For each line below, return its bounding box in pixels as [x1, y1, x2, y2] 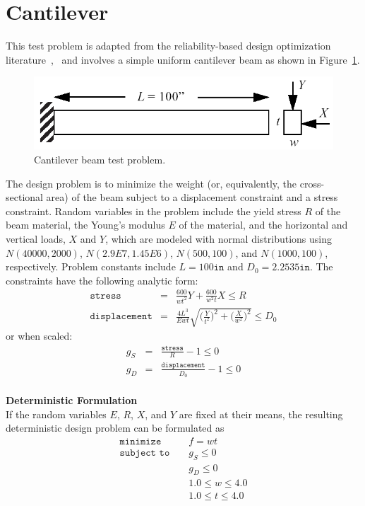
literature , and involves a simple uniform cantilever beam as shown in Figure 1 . [6, 52, 360, 67]
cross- [299, 176, 325, 190]
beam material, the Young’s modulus [6, 217, 165, 232]
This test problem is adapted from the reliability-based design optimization [6, 38, 331, 53]
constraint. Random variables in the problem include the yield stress [6, 203, 301, 218]
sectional [6, 190, 43, 205]
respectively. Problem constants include [6, 259, 176, 274]
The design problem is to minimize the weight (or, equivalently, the [6, 176, 297, 190]
